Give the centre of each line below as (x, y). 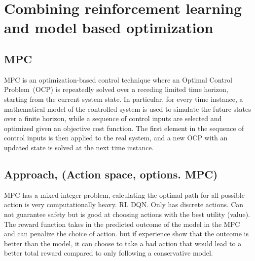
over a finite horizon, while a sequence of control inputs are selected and (113, 118)
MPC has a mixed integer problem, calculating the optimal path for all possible (124, 195)
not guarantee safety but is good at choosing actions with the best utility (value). (127, 214)
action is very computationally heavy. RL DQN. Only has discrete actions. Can (124, 204)
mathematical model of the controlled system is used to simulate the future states (127, 109)
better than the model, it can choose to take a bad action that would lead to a (123, 243)
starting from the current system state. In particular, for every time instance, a (124, 99)
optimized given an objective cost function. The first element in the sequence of (124, 128)
